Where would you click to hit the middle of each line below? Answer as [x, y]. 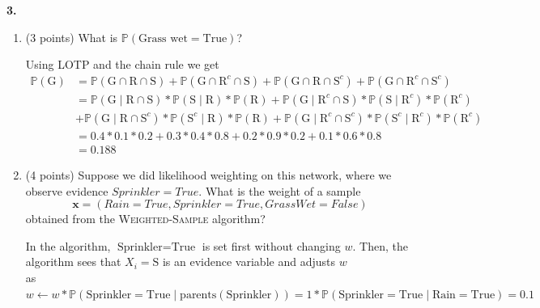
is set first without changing [271, 245]
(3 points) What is [72, 37]
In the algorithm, [68, 245]
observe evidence [67, 190]
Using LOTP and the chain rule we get [122, 64]
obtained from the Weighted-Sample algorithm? [145, 219]
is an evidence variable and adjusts [249, 262]
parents [198, 295]
